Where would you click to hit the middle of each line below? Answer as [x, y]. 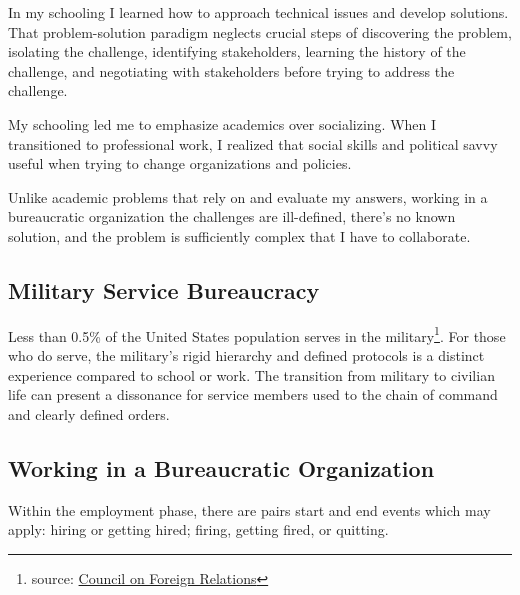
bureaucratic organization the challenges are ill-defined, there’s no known [232, 216]
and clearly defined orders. [89, 413]
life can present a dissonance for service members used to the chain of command [253, 394]
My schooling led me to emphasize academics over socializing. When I [222, 123]
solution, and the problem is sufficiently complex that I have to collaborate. [239, 235]
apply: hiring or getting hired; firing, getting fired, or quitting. [198, 529]
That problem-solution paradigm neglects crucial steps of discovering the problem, [260, 31]
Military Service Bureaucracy [164, 289]
